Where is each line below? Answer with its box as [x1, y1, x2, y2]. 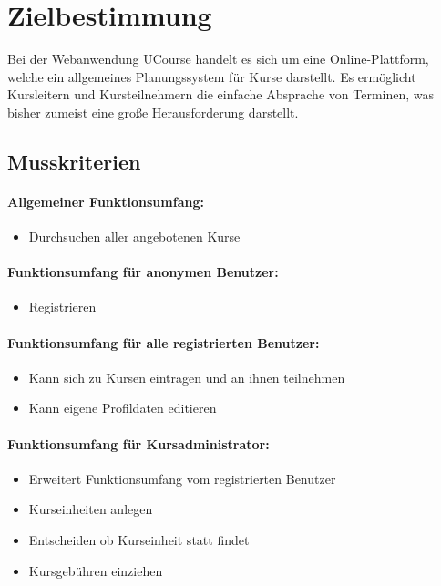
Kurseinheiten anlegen [28, 499, 153, 519]
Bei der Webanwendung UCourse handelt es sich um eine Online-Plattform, [7, 49, 429, 68]
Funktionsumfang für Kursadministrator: [7, 434, 270, 453]
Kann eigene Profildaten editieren [28, 398, 217, 417]
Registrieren [28, 297, 97, 316]
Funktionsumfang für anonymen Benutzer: [7, 262, 279, 282]
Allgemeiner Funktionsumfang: [7, 191, 204, 211]
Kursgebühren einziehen [28, 560, 163, 580]
